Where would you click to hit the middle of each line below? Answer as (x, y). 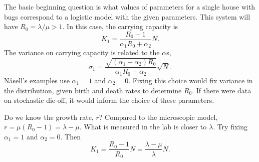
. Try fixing (230, 127)
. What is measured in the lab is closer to (143, 127)
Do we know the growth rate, (49, 117)
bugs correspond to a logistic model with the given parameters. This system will (127, 16)
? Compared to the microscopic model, (158, 117)
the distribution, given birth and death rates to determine (93, 90)
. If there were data (222, 90)
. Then (70, 136)
